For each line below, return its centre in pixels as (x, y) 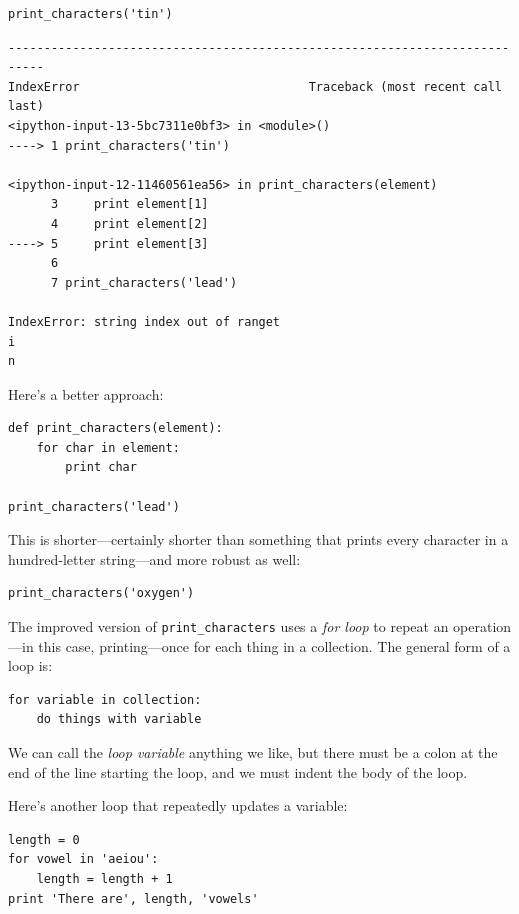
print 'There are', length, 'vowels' (133, 898)
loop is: (30, 665)
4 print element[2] (129, 223)
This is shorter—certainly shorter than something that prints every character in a (258, 539)
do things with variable (119, 719)
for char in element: (108, 447)
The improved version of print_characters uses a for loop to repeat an (228, 626)
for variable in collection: (105, 699)
